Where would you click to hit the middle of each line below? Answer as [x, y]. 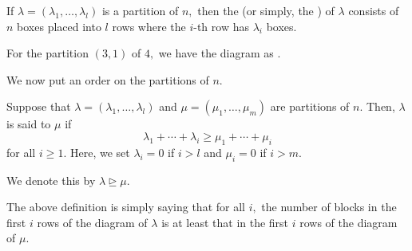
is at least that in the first [225, 222]
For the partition [48, 53]
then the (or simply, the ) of [266, 10]
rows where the [149, 26]
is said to [29, 124]
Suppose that [39, 106]
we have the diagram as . [220, 53]
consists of [374, 10]
